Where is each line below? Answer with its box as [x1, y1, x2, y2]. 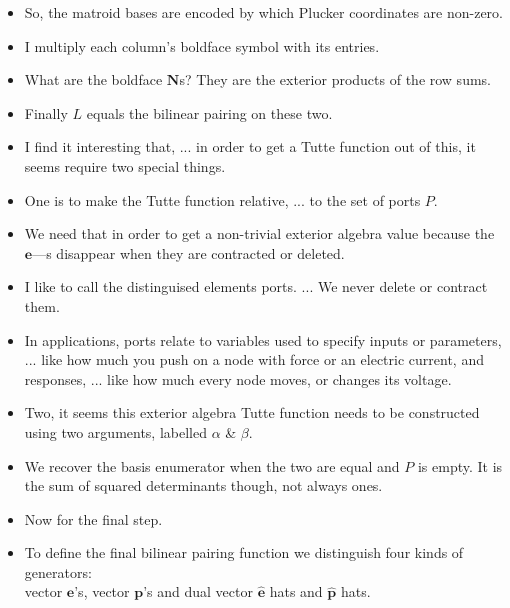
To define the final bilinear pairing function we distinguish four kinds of [24, 542, 464, 563]
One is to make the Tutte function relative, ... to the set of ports [24, 189, 421, 210]
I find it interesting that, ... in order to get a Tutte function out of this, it [24, 136, 476, 157]
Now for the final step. [24, 508, 163, 529]
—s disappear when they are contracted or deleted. [32, 242, 345, 263]
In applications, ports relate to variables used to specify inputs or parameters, [24, 329, 502, 350]
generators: [24, 561, 92, 582]
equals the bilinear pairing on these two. [86, 102, 333, 123]
